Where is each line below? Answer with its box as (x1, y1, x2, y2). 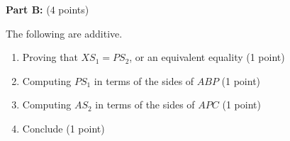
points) (58, 2, 89, 16)
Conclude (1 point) (22, 120, 105, 135)
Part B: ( (6, 2, 50, 16)
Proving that (22, 50, 78, 64)
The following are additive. (6, 26, 123, 40)
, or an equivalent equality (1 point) (129, 50, 285, 64)
